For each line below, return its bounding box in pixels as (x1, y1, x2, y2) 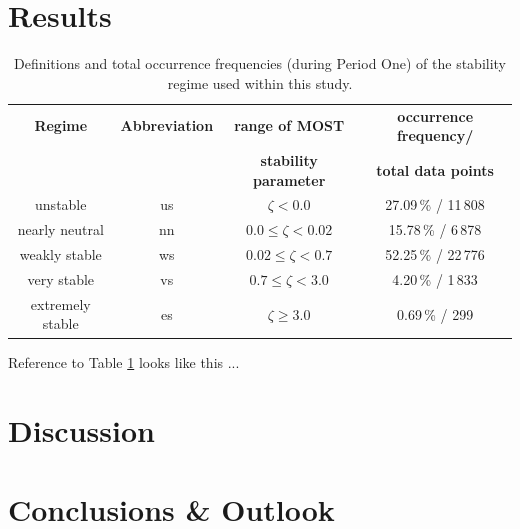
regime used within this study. (167, 72, 353, 93)
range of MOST (234, 115, 345, 136)
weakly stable (19, 244, 102, 265)
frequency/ (396, 125, 474, 146)
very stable (27, 268, 95, 289)
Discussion (8, 410, 155, 451)
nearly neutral (17, 219, 104, 240)
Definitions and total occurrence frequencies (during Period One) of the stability (13, 53, 507, 74)
